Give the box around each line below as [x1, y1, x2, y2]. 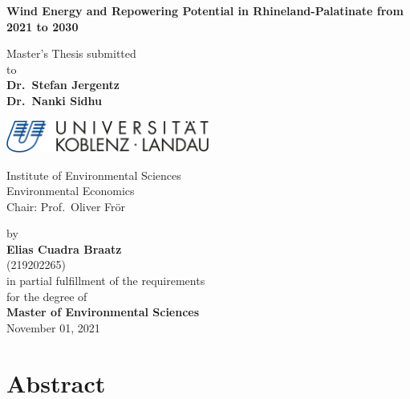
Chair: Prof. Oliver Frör [6, 197, 126, 214]
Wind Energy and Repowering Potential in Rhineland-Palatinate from [6, 2, 404, 18]
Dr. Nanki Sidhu [6, 92, 102, 108]
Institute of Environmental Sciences [6, 166, 181, 183]
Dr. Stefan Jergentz [6, 76, 120, 93]
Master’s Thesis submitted [6, 45, 136, 62]
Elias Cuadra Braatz [6, 240, 122, 257]
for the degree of [6, 287, 87, 304]
